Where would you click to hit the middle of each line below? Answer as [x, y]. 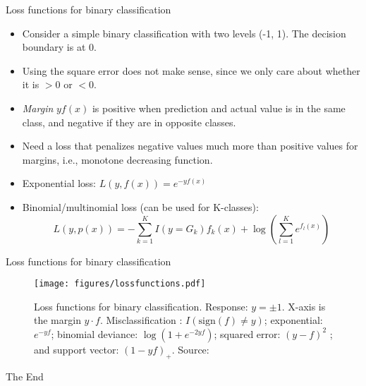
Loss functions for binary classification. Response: [141, 306]
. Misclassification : [141, 320]
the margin [57, 320]
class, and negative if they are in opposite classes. [129, 122]
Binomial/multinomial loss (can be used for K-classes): [140, 206]
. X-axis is [304, 306]
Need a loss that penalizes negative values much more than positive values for [190, 146]
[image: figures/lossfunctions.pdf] [120, 284]
